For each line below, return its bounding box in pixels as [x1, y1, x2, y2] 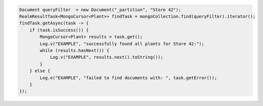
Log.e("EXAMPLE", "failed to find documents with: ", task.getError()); [39, 75, 217, 80]
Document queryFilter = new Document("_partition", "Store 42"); [19, 7, 181, 12]
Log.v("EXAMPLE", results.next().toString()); [50, 54, 163, 60]
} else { [29, 68, 51, 74]
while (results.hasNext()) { [39, 48, 110, 53]
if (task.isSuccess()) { [29, 27, 89, 33]
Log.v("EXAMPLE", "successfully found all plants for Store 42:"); [39, 41, 205, 46]
